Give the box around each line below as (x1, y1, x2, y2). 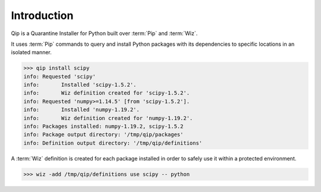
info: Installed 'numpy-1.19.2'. (23, 106, 140, 113)
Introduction (11, 9, 74, 22)
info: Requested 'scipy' (23, 73, 96, 80)
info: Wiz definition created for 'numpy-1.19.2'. (23, 115, 193, 121)
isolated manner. (11, 49, 52, 56)
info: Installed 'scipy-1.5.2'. (23, 81, 137, 89)
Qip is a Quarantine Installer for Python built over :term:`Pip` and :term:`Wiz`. (11, 30, 198, 37)
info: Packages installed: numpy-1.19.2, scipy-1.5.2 (23, 123, 184, 130)
